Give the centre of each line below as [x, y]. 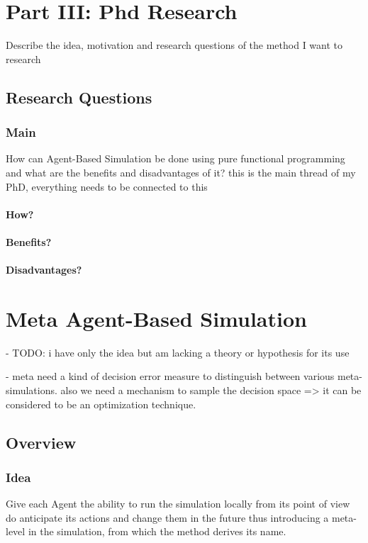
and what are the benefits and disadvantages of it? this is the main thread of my [181, 172]
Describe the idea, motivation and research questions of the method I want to [174, 45]
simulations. [32, 390]
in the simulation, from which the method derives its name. [157, 531]
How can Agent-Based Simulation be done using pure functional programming [175, 158]
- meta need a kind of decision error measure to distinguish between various [170, 376]
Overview [41, 442]
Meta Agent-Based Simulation [156, 318]
